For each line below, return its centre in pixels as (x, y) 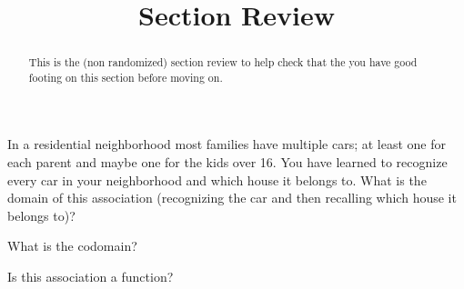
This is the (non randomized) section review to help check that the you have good (223, 62)
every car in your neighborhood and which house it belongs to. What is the (217, 179)
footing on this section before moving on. (126, 77)
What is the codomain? (72, 246)
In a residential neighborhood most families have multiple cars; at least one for (227, 144)
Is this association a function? (91, 277)
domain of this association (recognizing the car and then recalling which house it (232, 198)
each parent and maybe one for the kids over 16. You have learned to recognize (227, 162)
